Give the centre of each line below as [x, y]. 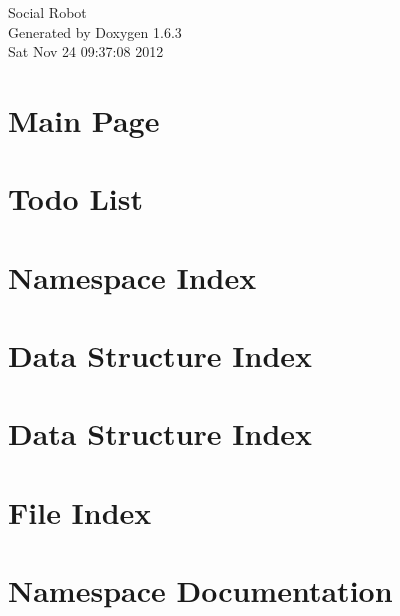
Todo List [75, 198]
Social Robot [47, 12]
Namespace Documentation [200, 590]
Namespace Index [132, 276]
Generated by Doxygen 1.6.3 [95, 31]
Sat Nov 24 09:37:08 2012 [86, 51]
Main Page [84, 119]
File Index [80, 511]
